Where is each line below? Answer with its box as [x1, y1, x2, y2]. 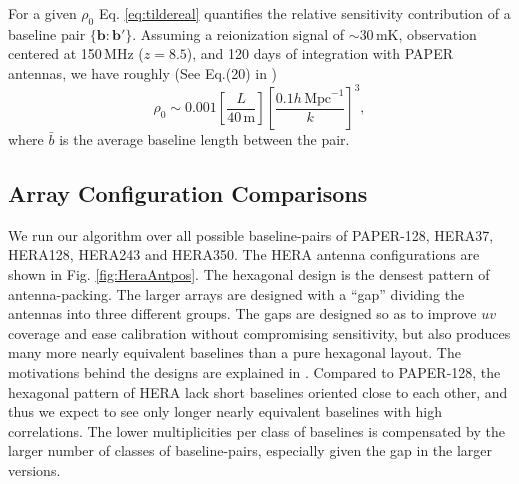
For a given [8, 3, 77, 23]
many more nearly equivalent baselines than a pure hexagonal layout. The [8, 342, 461, 363]
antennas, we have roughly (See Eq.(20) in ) [8, 62, 278, 83]
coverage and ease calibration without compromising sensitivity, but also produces [8, 322, 511, 343]
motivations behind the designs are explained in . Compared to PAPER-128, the [8, 362, 501, 383]
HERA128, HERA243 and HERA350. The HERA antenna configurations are [8, 244, 480, 265]
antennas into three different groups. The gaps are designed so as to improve [8, 303, 477, 324]
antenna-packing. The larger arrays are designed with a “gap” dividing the [8, 283, 465, 304]
